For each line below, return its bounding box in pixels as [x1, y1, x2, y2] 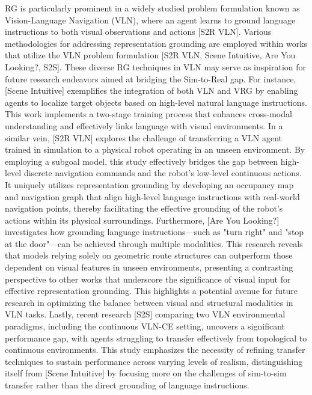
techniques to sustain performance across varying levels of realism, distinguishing [5, 355, 303, 367]
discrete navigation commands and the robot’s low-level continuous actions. [23, 167, 302, 179]
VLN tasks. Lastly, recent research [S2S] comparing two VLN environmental [5, 308, 286, 320]
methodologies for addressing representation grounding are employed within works [5, 37, 308, 49]
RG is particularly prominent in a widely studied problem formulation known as [5, 2, 300, 14]
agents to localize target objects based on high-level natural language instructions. [5, 96, 307, 108]
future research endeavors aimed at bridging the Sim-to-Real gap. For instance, [5, 72, 296, 85]
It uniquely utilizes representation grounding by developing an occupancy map [5, 178, 294, 191]
